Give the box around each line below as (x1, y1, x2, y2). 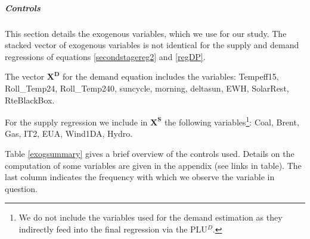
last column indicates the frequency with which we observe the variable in (5, 171, 275, 183)
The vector (5, 70, 45, 83)
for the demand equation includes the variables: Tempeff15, (63, 70, 279, 83)
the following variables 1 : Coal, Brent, (164, 114, 299, 128)
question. (5, 182, 38, 194)
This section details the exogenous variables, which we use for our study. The (5, 27, 287, 39)
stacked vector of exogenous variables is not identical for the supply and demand (5, 39, 299, 51)
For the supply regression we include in (5, 115, 148, 128)
